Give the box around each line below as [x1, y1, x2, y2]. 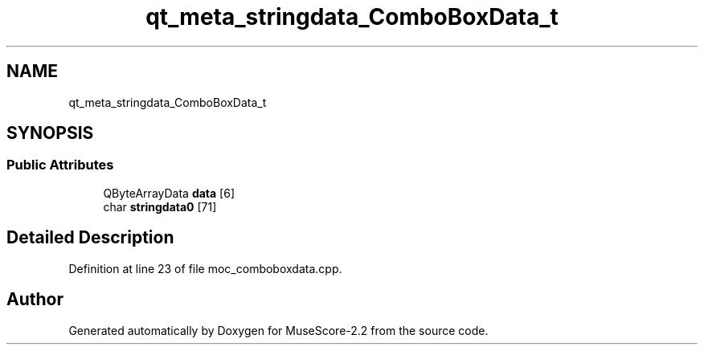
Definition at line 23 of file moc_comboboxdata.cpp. [68, 261, 342, 275]
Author [6, 289, 63, 310]
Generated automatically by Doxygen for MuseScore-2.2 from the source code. [68, 323, 489, 337]
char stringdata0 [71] [103, 199, 217, 214]
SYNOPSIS [6, 123, 94, 144]
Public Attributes [6, 157, 114, 173]
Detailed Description [6, 227, 174, 248]
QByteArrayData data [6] [103, 186, 235, 200]
